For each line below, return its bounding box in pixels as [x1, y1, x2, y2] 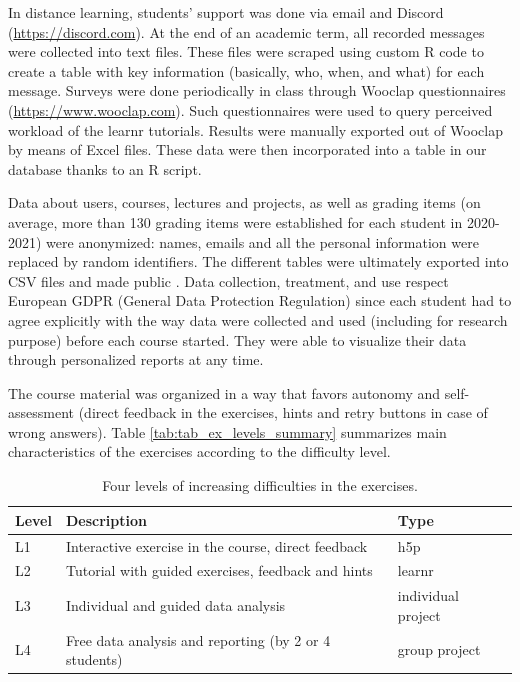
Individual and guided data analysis [65, 594, 286, 615]
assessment [8, 402, 74, 423]
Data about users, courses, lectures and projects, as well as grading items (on [8, 192, 481, 213]
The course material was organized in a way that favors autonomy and [8, 382, 441, 403]
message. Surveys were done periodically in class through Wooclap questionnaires [8, 80, 506, 101]
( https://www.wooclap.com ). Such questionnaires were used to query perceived [8, 99, 493, 120]
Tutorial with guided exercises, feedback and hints [65, 560, 373, 581]
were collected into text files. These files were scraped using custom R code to [8, 41, 484, 62]
